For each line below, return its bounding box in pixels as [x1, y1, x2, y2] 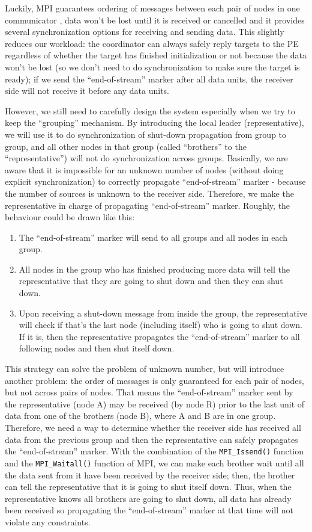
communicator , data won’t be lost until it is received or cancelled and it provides [5, 13, 305, 26]
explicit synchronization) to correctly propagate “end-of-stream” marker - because [5, 175, 306, 188]
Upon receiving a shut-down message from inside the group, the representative [19, 306, 307, 319]
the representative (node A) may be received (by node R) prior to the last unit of [5, 397, 305, 410]
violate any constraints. [5, 515, 91, 528]
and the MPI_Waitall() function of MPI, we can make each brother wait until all [5, 456, 304, 469]
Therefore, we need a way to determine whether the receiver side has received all [5, 421, 301, 433]
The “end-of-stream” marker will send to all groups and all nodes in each [19, 230, 288, 243]
